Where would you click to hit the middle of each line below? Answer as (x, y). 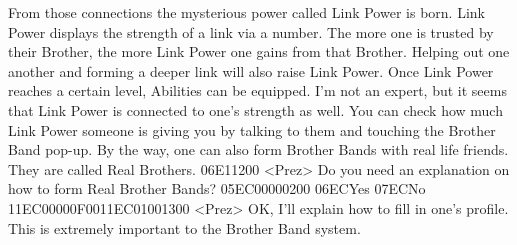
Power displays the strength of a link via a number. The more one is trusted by (251, 31)
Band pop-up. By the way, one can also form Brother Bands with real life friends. (258, 149)
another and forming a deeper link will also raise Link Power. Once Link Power (251, 70)
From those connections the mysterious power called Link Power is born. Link (246, 12)
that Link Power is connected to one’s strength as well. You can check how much (255, 109)
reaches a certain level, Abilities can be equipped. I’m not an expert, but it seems (257, 90)
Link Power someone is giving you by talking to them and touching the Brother (252, 129)
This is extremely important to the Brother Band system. (184, 227)
